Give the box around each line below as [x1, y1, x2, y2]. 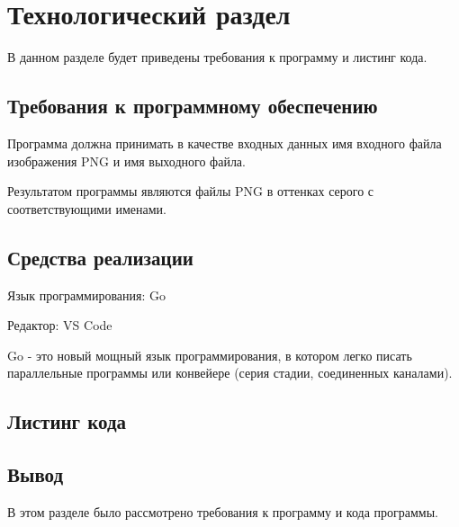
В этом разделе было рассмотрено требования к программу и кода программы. [7, 502, 438, 521]
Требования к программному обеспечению [7, 92, 378, 120]
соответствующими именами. [7, 199, 166, 218]
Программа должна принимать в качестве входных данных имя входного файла [7, 133, 442, 152]
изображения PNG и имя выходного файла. [7, 151, 246, 170]
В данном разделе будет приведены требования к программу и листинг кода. [7, 48, 427, 67]
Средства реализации [7, 243, 193, 271]
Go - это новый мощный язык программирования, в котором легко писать [7, 345, 412, 364]
